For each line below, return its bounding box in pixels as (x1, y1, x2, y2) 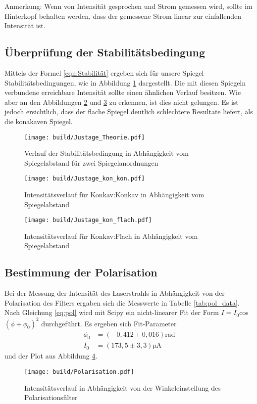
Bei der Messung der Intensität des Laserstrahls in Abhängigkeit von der (4, 288, 225, 298)
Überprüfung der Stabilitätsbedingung (4, 45, 206, 60)
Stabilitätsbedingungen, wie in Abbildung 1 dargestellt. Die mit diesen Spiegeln (4, 77, 246, 88)
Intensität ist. (4, 20, 46, 31)
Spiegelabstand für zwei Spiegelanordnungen (24, 157, 158, 168)
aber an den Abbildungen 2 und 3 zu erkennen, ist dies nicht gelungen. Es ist (4, 96, 239, 107)
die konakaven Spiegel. (4, 116, 73, 126)
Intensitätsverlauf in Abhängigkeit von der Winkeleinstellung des (24, 382, 221, 393)
